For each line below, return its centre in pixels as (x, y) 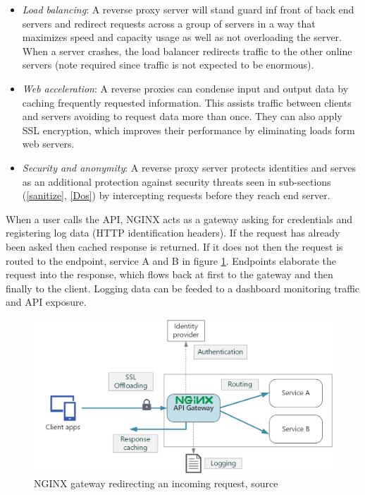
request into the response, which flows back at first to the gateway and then (169, 274)
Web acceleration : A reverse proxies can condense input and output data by (185, 88)
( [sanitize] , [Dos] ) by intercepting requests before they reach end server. (176, 195)
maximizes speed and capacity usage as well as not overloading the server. (182, 37)
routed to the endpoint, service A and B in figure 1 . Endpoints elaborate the (171, 260)
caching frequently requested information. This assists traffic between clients (187, 102)
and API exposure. (46, 302)
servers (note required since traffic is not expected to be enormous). (168, 65)
